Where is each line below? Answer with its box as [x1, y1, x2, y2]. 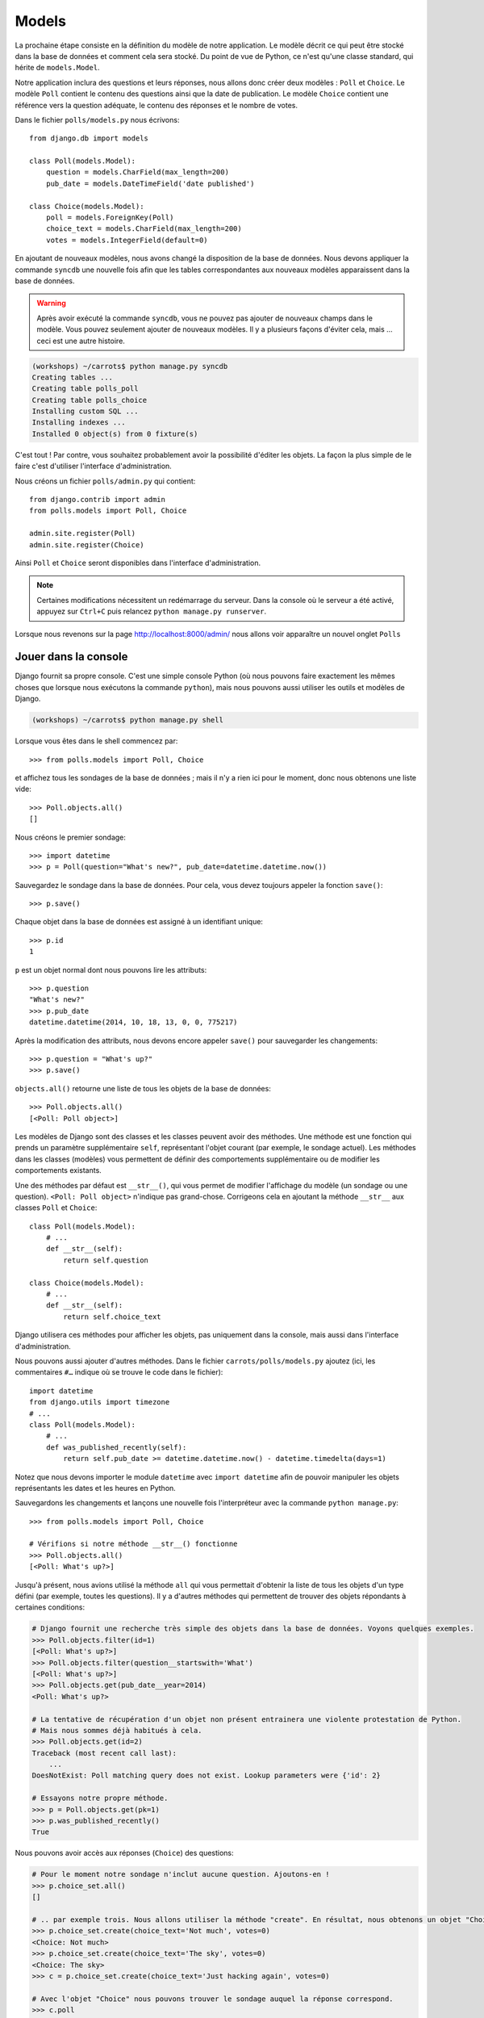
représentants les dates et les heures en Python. [15, 1483, 177, 1493]
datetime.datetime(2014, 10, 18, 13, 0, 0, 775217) [29, 1018, 238, 1027]
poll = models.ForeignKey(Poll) [45, 213, 174, 222]
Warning [36, 299, 66, 308]
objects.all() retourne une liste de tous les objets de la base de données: [15, 1083, 272, 1093]
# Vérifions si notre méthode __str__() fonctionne [29, 1539, 238, 1549]
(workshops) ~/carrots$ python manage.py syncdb [31, 362, 228, 371]
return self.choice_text [63, 1312, 161, 1321]
